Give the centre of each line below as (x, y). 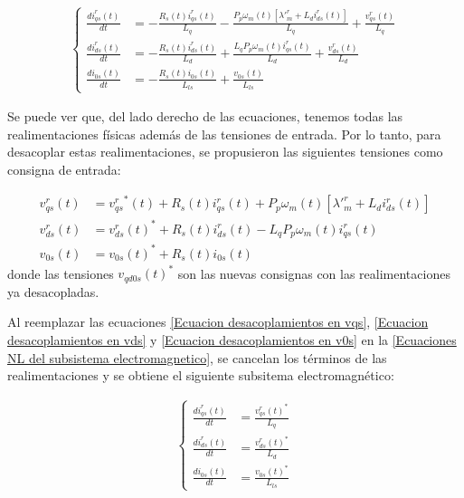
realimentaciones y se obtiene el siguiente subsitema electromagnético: (201, 375)
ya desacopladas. (53, 291)
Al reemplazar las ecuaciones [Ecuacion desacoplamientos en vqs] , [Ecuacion (218, 322)
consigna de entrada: (64, 170)
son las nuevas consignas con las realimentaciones (314, 273)
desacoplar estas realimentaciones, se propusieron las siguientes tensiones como (225, 152)
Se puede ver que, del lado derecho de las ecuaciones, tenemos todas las (205, 116)
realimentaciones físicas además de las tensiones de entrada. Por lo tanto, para (224, 134)
